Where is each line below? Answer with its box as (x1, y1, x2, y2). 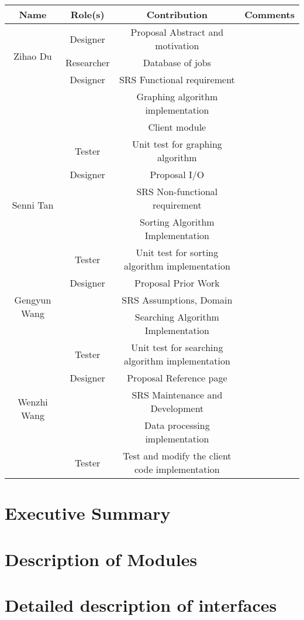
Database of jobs (143, 56, 212, 69)
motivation (155, 39, 199, 52)
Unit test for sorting (136, 246, 219, 259)
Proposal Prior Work (134, 276, 220, 289)
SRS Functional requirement (119, 73, 235, 86)
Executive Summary (5, 501, 171, 525)
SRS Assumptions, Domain (122, 293, 233, 306)
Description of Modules (5, 547, 198, 571)
